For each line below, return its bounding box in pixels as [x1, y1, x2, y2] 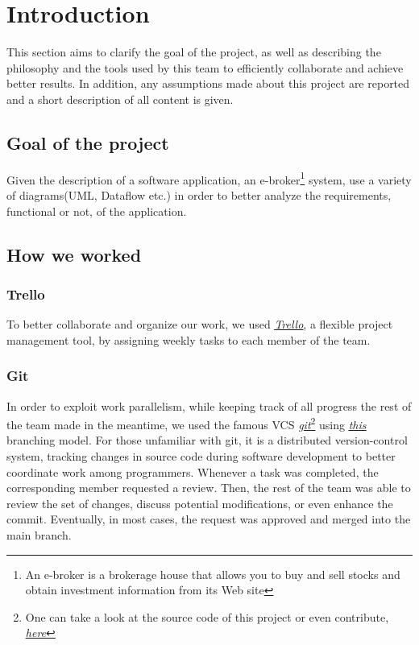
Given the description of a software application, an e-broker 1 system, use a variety [6, 168, 412, 188]
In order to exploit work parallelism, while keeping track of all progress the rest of [6, 397, 412, 414]
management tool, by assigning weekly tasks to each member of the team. [6, 331, 371, 348]
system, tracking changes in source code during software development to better [6, 447, 396, 464]
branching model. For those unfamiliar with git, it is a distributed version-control [6, 432, 408, 449]
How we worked [6, 242, 142, 267]
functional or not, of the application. [6, 202, 187, 219]
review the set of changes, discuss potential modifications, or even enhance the [6, 494, 393, 511]
